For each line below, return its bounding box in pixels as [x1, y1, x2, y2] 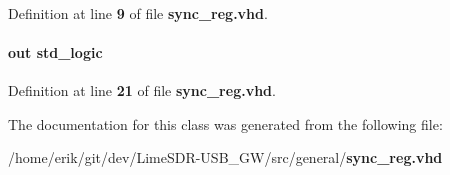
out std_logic [8, 41, 103, 62]
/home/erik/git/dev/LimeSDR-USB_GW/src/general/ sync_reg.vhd [8, 147, 443, 168]
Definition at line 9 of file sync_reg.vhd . [8, 2, 268, 23]
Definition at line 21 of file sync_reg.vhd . [8, 79, 276, 100]
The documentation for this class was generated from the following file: [8, 113, 443, 134]
